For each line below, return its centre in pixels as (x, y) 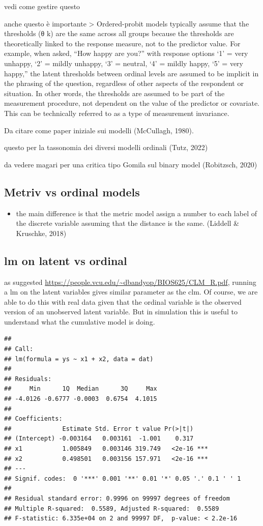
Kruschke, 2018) (41, 233)
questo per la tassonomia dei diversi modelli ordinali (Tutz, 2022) (106, 147)
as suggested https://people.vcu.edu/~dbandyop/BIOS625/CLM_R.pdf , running (130, 282)
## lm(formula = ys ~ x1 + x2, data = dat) (79, 359)
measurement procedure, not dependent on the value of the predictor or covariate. (132, 103)
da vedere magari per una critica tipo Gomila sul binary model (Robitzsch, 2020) (131, 164)
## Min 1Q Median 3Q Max (81, 389)
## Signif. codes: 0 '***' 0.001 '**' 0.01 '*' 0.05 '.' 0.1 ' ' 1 (123, 478)
